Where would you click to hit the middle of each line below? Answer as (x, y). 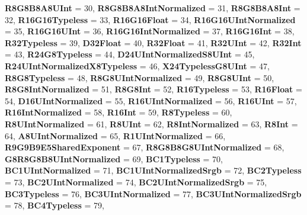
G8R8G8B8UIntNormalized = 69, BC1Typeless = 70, (114, 158)
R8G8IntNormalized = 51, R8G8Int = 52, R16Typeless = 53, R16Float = (153, 89)
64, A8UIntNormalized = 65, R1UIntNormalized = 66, (115, 135)
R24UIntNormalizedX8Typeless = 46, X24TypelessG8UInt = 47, (137, 65)
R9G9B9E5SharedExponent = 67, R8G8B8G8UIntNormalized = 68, (145, 147)
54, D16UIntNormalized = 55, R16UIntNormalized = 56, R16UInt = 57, (151, 100)
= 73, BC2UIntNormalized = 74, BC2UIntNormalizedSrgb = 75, (136, 182)
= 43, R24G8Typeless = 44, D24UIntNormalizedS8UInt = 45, (130, 54)
